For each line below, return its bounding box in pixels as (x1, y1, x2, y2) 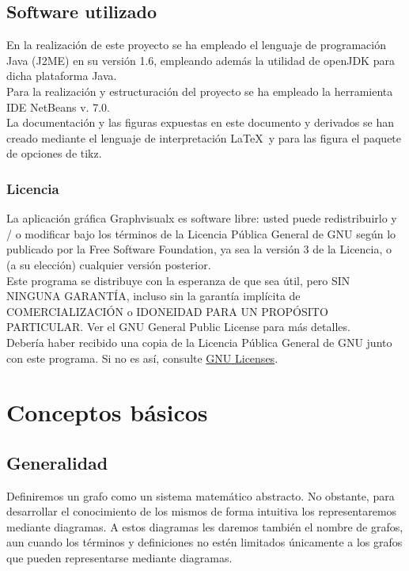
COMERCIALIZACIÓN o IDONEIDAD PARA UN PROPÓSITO (6, 303, 328, 319)
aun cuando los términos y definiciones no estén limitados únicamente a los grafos (6, 534, 403, 550)
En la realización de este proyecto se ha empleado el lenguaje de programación (6, 36, 386, 53)
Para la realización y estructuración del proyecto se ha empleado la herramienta (6, 82, 393, 99)
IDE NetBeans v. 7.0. (6, 98, 110, 115)
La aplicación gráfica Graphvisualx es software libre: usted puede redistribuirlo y (6, 210, 397, 226)
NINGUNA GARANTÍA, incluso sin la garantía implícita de (6, 287, 301, 304)
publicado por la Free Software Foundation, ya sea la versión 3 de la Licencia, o (6, 241, 392, 257)
